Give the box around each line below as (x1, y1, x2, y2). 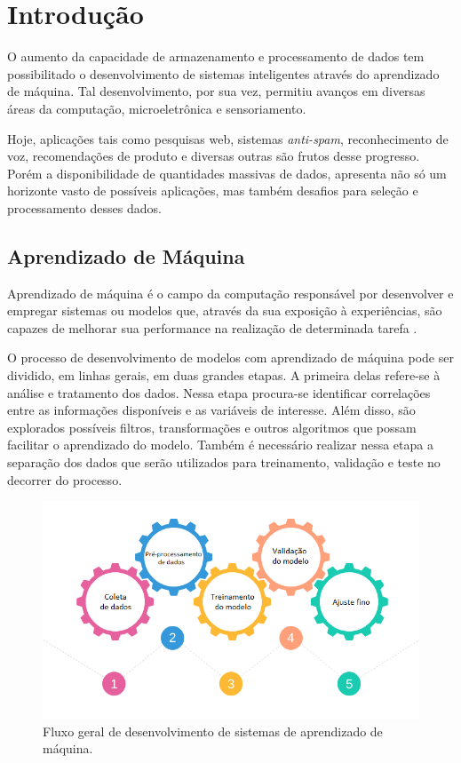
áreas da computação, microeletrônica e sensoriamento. (7, 99, 306, 117)
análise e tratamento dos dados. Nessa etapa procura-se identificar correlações (7, 383, 431, 401)
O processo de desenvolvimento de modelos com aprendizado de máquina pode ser (7, 348, 454, 367)
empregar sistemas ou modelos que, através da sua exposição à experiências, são (7, 301, 442, 320)
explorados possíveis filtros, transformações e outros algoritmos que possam (7, 417, 417, 436)
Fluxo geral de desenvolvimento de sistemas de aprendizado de (43, 721, 383, 740)
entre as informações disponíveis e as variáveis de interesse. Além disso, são (7, 401, 416, 419)
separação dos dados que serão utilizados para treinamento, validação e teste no (7, 453, 441, 472)
